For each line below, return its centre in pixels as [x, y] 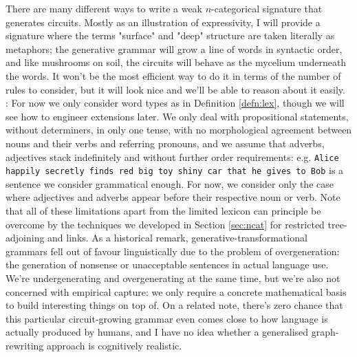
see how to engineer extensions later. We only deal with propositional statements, [177, 116]
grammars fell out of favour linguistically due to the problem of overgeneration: [173, 251]
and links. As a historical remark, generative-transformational [177, 238]
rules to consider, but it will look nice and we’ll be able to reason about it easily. [175, 89]
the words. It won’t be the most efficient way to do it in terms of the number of [173, 75]
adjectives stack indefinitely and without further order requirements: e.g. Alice [172, 156]
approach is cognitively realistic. [114, 345]
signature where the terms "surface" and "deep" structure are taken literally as [170, 35]
